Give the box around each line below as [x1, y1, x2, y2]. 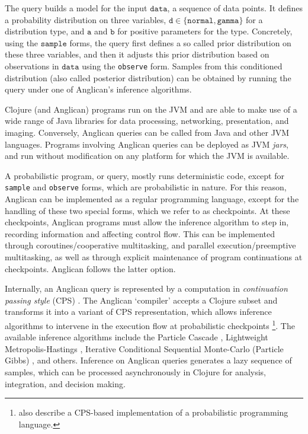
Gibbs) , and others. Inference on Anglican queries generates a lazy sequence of [5, 354, 292, 366]
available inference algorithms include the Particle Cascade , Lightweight [5, 331, 268, 343]
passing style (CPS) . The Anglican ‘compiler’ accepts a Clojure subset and [5, 293, 278, 306]
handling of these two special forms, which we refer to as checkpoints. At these [5, 204, 290, 216]
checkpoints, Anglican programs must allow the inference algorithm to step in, [5, 216, 289, 228]
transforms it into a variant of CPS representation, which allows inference [5, 305, 272, 318]
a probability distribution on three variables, [5, 13, 166, 25]
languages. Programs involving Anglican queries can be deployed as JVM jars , [5, 138, 288, 150]
